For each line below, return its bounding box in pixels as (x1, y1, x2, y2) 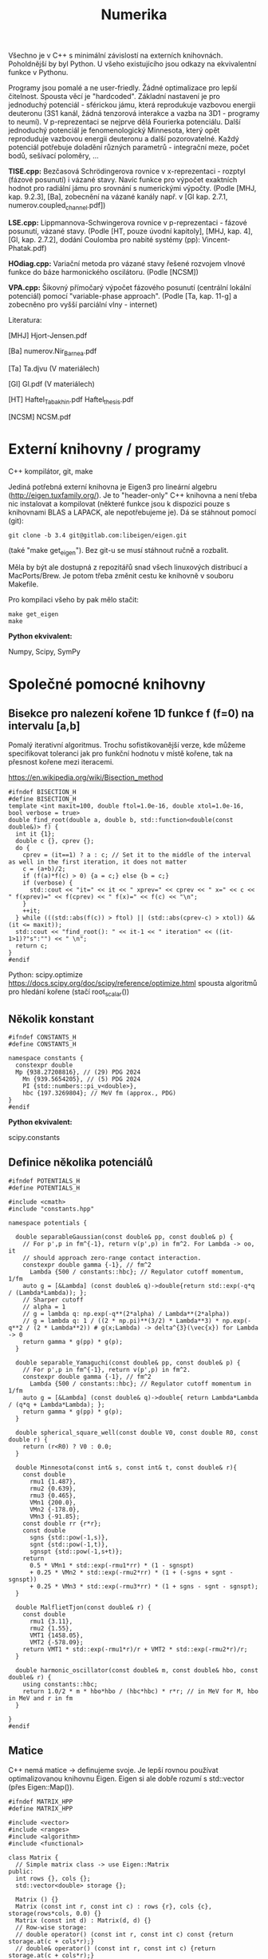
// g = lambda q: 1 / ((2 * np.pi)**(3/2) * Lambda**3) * (22, 1317, 219, 1325)
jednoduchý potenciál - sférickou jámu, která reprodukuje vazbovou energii (8, 100, 256, 109)
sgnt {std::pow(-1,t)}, (29, 1540, 109, 1548)
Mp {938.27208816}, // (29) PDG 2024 (15, 1068, 141, 1076)
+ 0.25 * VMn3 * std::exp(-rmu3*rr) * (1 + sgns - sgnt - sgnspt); (29, 1582, 259, 1591)
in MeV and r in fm (8, 1694, 73, 1703)
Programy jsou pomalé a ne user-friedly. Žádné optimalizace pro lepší (8, 83, 238, 93)
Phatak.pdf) (8, 243, 47, 252)
